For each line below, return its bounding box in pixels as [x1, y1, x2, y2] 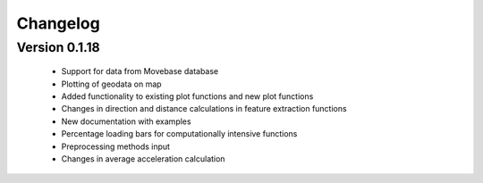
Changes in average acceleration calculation [61, 153, 225, 164]
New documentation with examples [61, 116, 191, 127]
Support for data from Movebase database [61, 66, 219, 77]
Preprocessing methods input [61, 141, 170, 152]
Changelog [16, 13, 100, 33]
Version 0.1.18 [16, 39, 100, 55]
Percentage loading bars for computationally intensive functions [61, 129, 298, 139]
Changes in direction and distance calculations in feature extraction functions [61, 104, 348, 114]
